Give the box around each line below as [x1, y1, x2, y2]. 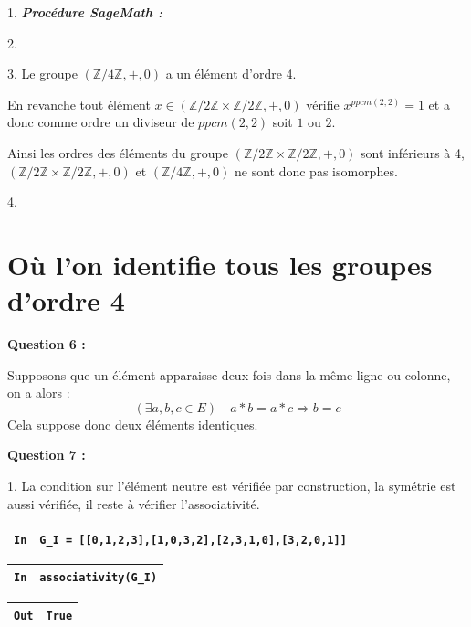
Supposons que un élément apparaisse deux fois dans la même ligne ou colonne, [7, 365, 451, 384]
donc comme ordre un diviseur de [7, 112, 194, 132]
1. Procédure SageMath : [7, 3, 162, 21]
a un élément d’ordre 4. [165, 64, 297, 83]
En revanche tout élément [7, 94, 151, 113]
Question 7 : [7, 445, 86, 464]
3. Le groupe [7, 64, 78, 83]
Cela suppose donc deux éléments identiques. [7, 414, 258, 433]
